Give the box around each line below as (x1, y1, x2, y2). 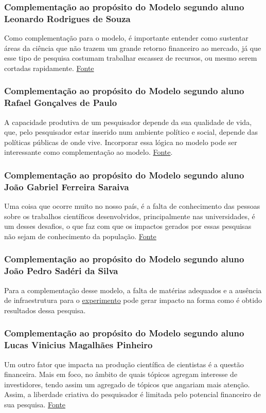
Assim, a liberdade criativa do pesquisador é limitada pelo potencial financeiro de (4, 389, 261, 400)
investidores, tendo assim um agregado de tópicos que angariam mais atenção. (4, 379, 250, 389)
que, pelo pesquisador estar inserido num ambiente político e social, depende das (4, 127, 258, 137)
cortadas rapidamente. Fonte (4, 62, 94, 73)
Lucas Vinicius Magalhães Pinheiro (4, 338, 153, 351)
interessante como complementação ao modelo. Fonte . (4, 147, 173, 157)
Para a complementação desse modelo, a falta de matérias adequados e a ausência (4, 284, 262, 295)
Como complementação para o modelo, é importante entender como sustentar (4, 32, 249, 43)
